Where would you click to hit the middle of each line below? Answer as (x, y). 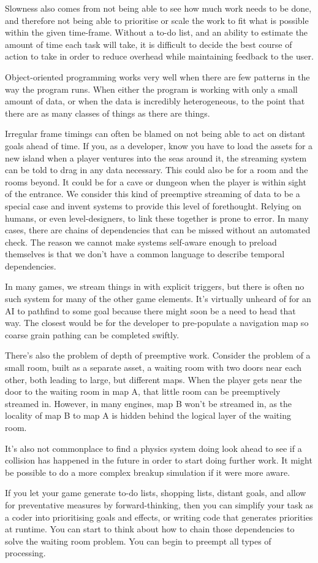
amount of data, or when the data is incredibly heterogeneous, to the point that (155, 101)
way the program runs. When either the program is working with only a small (151, 89)
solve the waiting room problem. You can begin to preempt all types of (138, 541)
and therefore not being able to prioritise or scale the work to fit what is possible (157, 20)
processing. (25, 553)
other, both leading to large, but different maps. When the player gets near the (153, 379)
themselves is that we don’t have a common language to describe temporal (145, 254)
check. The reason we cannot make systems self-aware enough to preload (141, 242)
